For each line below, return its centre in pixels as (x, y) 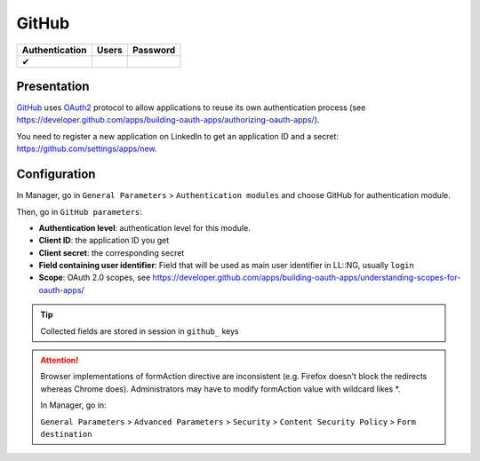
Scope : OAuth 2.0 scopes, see (95, 278)
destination (66, 434)
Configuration (56, 175)
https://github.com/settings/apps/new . (87, 149)
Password (154, 50)
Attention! (60, 361)
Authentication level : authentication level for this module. (144, 227)
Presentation (53, 86)
